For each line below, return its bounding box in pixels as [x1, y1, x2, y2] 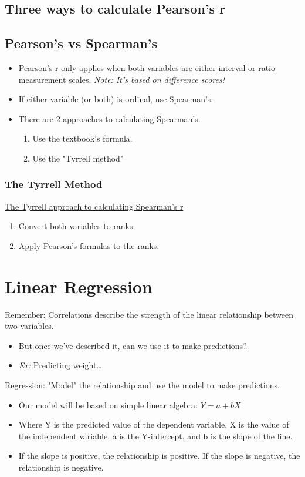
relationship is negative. [18, 461, 104, 473]
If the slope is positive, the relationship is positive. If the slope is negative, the [18, 449, 300, 462]
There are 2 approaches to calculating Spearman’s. [18, 112, 201, 125]
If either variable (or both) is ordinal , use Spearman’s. [18, 93, 213, 105]
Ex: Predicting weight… [18, 359, 102, 371]
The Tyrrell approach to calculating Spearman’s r [5, 200, 184, 212]
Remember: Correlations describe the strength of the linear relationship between [5, 308, 293, 320]
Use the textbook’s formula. [32, 132, 133, 145]
